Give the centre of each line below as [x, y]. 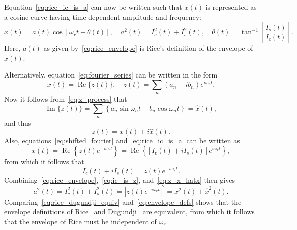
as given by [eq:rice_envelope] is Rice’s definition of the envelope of [148, 48]
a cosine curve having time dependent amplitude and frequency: [103, 16]
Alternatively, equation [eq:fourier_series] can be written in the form [111, 75]
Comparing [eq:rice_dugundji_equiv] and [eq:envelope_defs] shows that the [123, 202]
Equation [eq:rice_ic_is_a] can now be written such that [93, 7]
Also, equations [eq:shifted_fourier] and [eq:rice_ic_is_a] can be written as [122, 141]
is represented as [231, 7]
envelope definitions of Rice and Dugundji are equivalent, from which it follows [129, 212]
